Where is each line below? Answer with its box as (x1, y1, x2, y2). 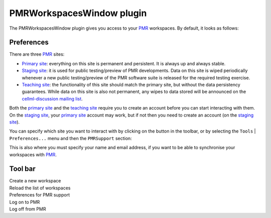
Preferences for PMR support (9, 192, 70, 198)
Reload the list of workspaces (9, 185, 71, 191)
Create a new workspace (9, 178, 61, 184)
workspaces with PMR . (9, 151, 57, 158)
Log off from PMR (9, 206, 46, 212)
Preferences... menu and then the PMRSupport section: (9, 135, 132, 141)
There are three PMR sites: (9, 51, 65, 57)
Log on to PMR (9, 199, 40, 205)
